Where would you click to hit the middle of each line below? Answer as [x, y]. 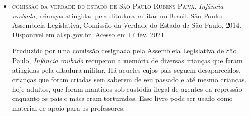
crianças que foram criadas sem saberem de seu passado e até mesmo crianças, [129, 79]
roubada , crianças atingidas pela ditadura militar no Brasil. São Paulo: [117, 15]
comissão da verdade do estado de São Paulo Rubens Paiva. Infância [118, 6]
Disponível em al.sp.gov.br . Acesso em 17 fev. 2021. [89, 34]
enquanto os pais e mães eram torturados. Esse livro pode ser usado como [122, 98]
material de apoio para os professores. [68, 108]
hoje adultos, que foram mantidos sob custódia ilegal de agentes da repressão [127, 89]
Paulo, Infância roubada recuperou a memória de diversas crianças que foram [127, 60]
